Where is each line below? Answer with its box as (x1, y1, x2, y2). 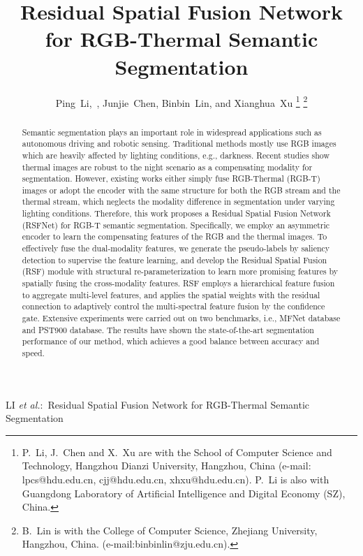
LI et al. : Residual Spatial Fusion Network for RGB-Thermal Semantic (6, 397, 309, 411)
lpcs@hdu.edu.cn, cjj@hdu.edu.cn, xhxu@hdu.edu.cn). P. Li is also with (22, 472, 329, 487)
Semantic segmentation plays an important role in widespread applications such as (22, 126, 322, 138)
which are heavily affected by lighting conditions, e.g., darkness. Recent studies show (22, 149, 330, 161)
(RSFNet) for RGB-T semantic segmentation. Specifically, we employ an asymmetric (22, 219, 330, 231)
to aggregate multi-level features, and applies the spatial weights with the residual (22, 288, 320, 300)
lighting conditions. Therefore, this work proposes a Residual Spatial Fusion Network (22, 207, 331, 219)
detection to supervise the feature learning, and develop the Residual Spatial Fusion (22, 254, 327, 265)
